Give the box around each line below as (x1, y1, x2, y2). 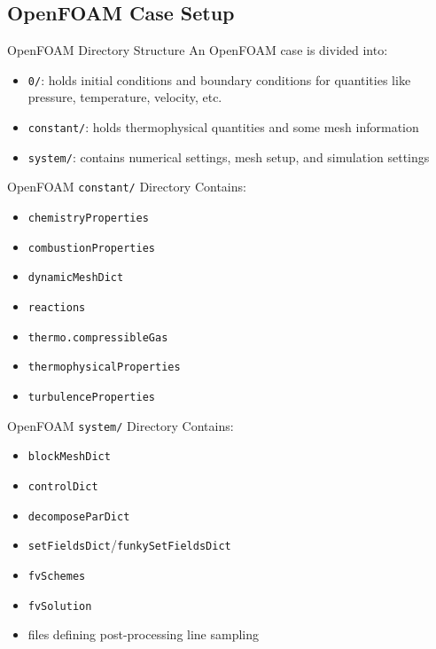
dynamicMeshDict (27, 271, 124, 285)
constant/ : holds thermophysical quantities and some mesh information (27, 118, 419, 137)
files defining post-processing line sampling (27, 625, 260, 644)
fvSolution (27, 599, 92, 613)
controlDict (27, 480, 98, 493)
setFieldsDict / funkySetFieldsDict (27, 536, 231, 554)
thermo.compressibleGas (27, 331, 168, 344)
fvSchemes (27, 569, 86, 583)
